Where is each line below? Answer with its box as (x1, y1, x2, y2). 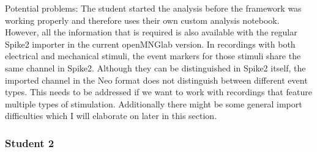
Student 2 (5, 135, 54, 150)
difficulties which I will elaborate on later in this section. (5, 109, 217, 122)
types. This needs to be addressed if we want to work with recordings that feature (5, 85, 312, 98)
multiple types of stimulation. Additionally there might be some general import (5, 97, 302, 110)
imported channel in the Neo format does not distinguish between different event (5, 73, 308, 86)
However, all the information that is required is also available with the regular (5, 26, 297, 38)
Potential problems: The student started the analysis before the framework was (5, 2, 302, 14)
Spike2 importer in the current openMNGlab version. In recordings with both (5, 37, 296, 50)
